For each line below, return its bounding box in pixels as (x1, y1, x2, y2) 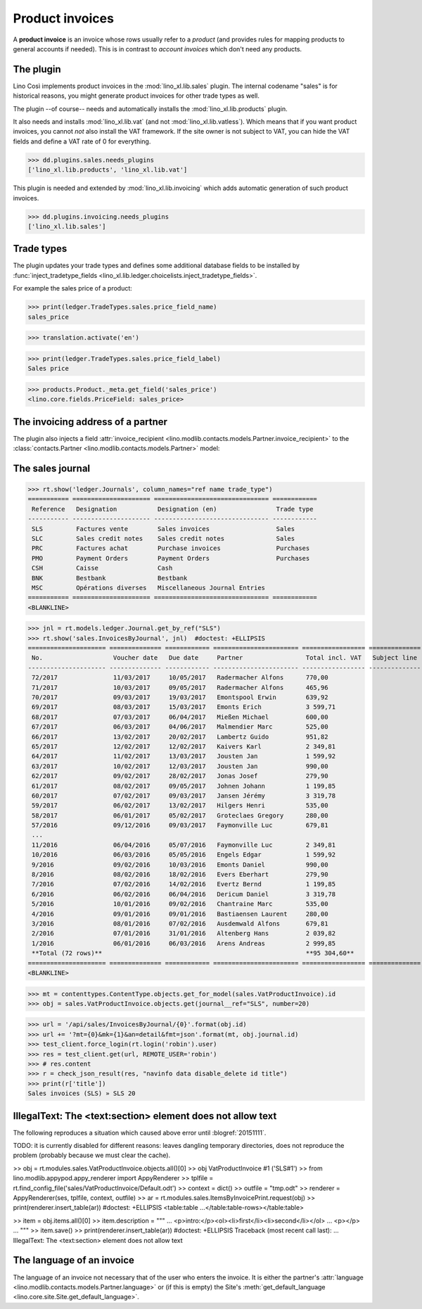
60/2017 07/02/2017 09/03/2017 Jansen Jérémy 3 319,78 (32, 791, 336, 800)
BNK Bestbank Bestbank (32, 574, 188, 582)
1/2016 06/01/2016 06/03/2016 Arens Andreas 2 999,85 (32, 939, 336, 947)
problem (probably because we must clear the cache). (13, 1151, 171, 1160)
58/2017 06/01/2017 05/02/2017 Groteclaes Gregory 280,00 (32, 811, 328, 819)
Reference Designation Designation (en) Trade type (32, 505, 314, 513)
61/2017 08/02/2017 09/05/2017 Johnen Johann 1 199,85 (32, 781, 336, 790)
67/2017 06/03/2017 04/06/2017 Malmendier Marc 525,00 (32, 723, 328, 731)
